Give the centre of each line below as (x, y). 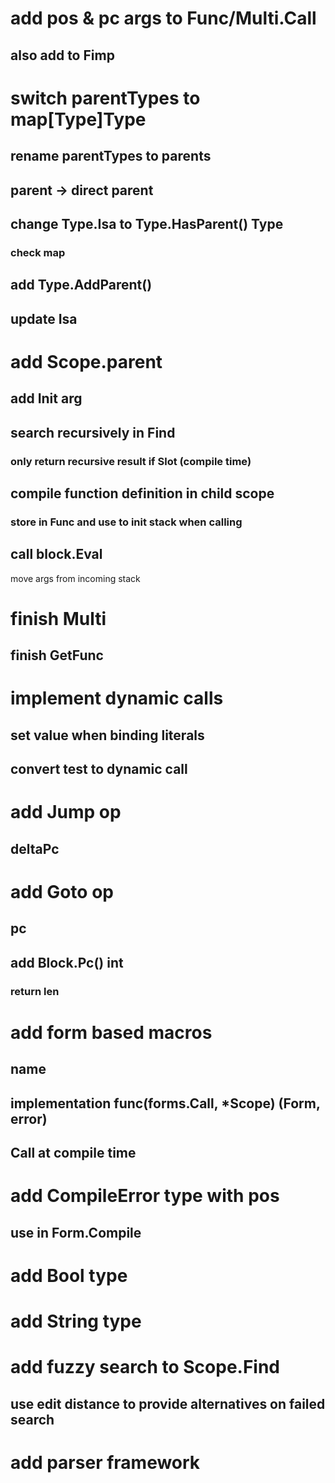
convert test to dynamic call (99, 769)
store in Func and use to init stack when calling (126, 522)
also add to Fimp (62, 55)
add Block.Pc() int (67, 962)
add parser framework (105, 1462)
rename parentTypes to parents (111, 156)
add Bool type (69, 1275)
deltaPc (35, 848)
